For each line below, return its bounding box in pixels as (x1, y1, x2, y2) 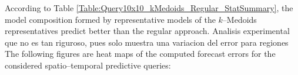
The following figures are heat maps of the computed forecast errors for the (5, 47, 276, 60)
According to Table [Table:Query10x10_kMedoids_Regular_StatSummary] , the (5, 2, 293, 13)
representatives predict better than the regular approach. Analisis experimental (5, 25, 290, 37)
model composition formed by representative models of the (5, 13, 216, 25)
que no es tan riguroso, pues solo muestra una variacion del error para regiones (5, 36, 289, 48)
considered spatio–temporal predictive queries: (5, 59, 171, 71)
